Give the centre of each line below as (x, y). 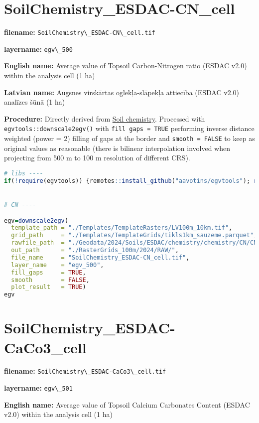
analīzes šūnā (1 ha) (35, 102)
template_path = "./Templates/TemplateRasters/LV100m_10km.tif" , (122, 228)
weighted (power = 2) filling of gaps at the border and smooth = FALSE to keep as (129, 138)
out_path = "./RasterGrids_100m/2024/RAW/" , (95, 250)
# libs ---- (24, 173)
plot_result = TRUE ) (49, 287)
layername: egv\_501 (38, 388)
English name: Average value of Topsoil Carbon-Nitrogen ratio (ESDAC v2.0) (126, 66)
